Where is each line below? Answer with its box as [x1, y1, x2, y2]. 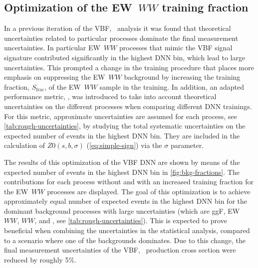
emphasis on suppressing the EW [4, 72, 105, 82]
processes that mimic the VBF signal [119, 42, 233, 53]
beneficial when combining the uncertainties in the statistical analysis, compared [4, 225, 250, 236]
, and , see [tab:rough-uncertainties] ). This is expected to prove [34, 215, 227, 226]
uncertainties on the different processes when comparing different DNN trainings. [4, 101, 252, 111]
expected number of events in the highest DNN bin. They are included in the [4, 130, 240, 140]
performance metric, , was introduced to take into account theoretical [4, 91, 217, 102]
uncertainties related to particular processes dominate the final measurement [4, 32, 239, 43]
